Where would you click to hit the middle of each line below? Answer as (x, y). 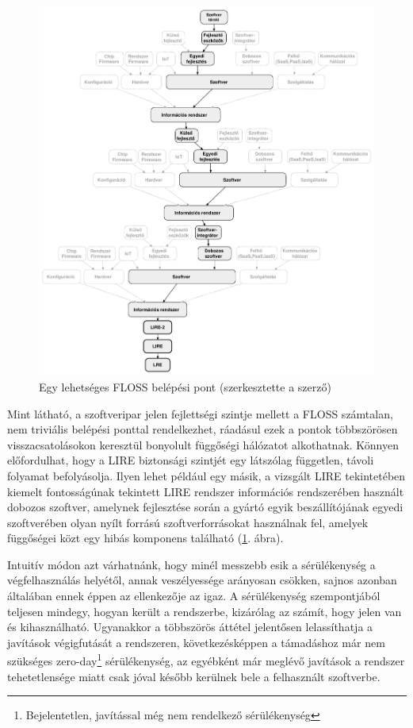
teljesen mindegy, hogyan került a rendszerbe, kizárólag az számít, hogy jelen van (205, 611)
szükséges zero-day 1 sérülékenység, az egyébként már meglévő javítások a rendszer (206, 660)
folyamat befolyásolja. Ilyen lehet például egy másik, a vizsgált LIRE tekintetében (206, 475)
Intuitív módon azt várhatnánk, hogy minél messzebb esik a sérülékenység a (191, 564)
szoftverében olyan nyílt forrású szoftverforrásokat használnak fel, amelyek (188, 522)
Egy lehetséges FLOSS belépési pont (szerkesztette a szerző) (185, 386)
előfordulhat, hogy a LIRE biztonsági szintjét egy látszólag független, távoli (191, 460)
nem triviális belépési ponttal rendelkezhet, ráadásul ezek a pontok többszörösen (203, 429)
